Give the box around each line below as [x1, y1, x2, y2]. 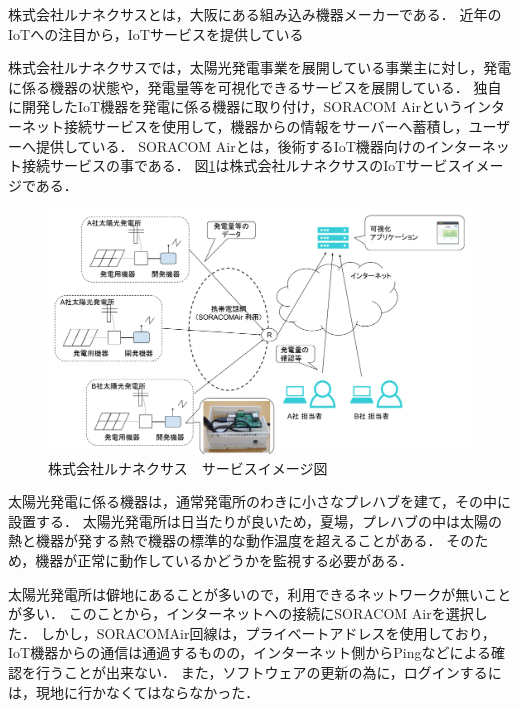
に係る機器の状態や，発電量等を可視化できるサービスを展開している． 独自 [8, 76, 502, 97]
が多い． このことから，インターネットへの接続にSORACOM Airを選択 [8, 603, 474, 624]
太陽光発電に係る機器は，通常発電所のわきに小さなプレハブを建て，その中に [8, 491, 512, 512]
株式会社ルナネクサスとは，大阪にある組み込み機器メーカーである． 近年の [8, 4, 502, 24]
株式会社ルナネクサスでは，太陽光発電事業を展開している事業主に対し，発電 [8, 57, 512, 78]
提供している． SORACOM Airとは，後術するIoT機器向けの [35, 135, 426, 156]
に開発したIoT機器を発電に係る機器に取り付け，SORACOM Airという [8, 96, 463, 117]
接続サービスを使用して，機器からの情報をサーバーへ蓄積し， [63, 115, 469, 136]
